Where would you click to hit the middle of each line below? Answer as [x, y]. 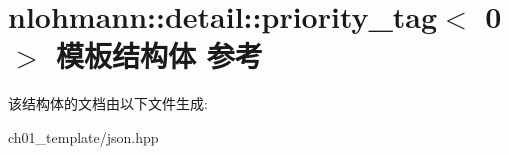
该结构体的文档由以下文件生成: [108, 103]
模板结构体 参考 [159, 55]
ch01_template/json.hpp [83, 136]
